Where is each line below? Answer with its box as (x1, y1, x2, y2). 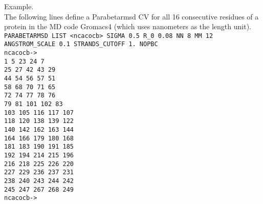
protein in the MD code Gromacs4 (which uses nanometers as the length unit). (4, 21, 251, 32)
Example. (4, 1, 34, 11)
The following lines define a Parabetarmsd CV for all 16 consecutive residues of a (4, 11, 259, 22)
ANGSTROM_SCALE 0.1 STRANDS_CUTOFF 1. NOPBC (4, 40, 158, 48)
